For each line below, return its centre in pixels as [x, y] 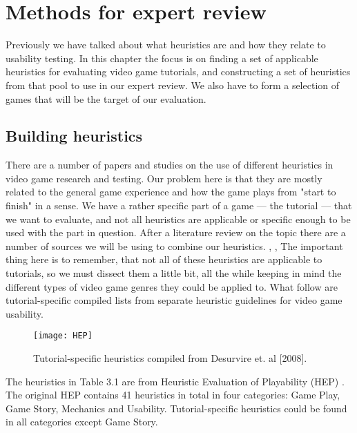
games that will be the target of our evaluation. [106, 98]
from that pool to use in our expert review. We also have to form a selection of [173, 85]
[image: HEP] [63, 336]
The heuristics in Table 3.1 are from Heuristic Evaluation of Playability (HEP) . [175, 381]
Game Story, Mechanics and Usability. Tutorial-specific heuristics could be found [176, 408]
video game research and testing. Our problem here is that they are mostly [164, 178]
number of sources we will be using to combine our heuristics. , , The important [174, 246]
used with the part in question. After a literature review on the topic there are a [176, 232]
